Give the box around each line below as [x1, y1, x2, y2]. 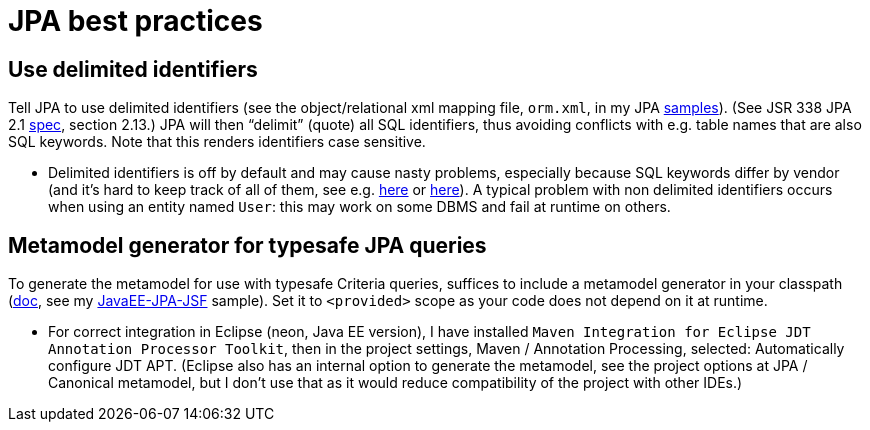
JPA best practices [8, 4, 263, 38]
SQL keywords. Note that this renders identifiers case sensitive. [8, 133, 426, 151]
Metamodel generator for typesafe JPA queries [8, 232, 487, 258]
